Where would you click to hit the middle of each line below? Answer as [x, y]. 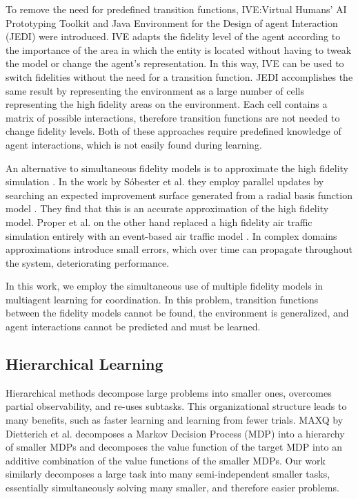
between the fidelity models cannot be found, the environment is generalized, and [177, 313]
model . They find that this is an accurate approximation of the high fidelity [167, 208]
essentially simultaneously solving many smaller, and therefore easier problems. [172, 488]
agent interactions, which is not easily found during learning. [134, 144]
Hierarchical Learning [84, 364]
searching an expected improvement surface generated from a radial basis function [179, 195]
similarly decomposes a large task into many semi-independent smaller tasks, [168, 474]
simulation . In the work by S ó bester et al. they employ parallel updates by [165, 181]
